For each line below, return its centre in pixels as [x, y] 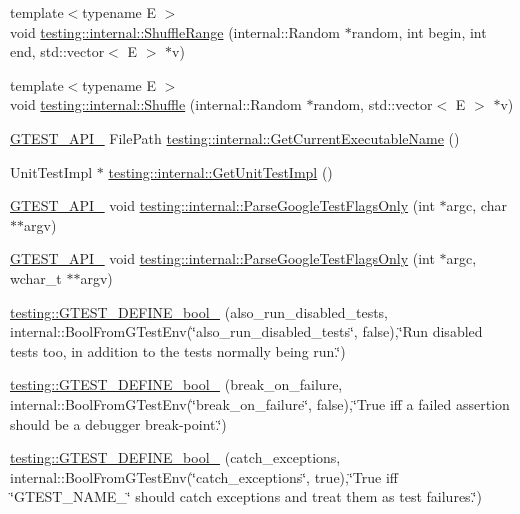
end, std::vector [57, 51]
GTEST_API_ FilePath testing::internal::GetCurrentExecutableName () [235, 137]
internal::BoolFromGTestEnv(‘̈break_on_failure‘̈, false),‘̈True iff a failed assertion [260, 403]
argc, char [476, 205]
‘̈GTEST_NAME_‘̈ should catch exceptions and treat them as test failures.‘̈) [246, 496]
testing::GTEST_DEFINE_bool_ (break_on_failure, [176, 384]
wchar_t [36, 277]
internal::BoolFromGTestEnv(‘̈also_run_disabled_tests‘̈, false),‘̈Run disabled [246, 331]
